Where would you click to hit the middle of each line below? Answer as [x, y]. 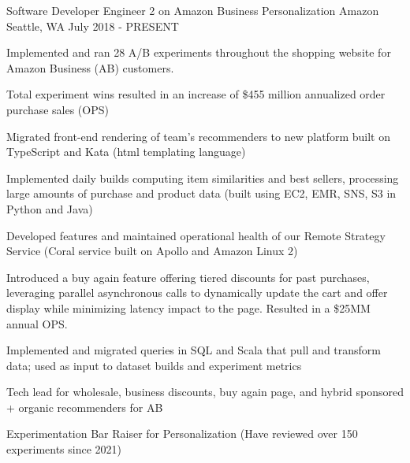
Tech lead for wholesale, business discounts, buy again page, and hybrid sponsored [205, 392]
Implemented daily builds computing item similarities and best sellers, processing [203, 178]
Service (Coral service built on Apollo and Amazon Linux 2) [152, 251]
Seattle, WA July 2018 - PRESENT [93, 26]
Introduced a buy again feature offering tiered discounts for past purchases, [188, 277]
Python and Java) [50, 208]
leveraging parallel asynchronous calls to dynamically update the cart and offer [197, 293]
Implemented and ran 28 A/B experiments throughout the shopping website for [199, 52]
